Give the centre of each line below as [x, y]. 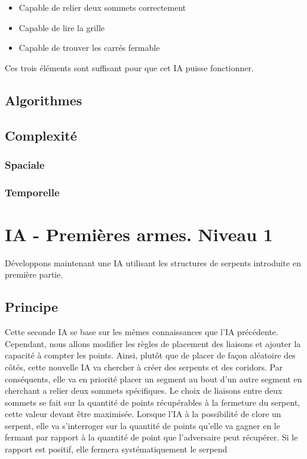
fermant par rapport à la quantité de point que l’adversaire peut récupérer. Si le [151, 437]
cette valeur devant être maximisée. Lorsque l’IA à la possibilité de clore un [143, 414]
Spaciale [25, 164]
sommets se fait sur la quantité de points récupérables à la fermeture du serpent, [153, 402]
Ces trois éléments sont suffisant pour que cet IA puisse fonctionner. [129, 67]
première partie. [34, 274]
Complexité [41, 135]
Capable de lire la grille [62, 27]
